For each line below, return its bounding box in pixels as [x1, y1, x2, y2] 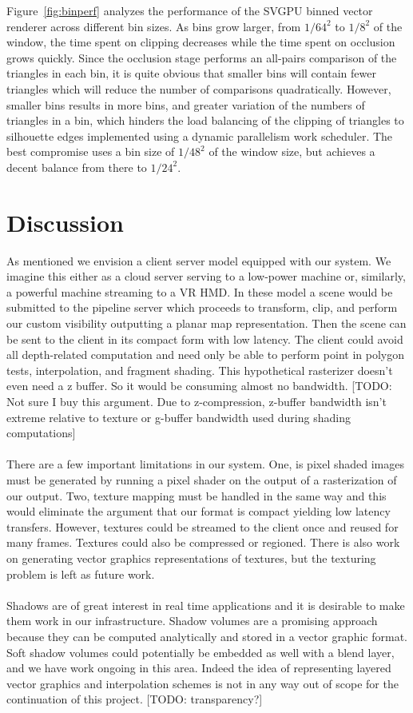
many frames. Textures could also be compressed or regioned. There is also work [6, 534, 400, 551]
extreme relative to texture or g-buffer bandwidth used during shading [6, 408, 351, 425]
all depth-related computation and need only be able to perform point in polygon [6, 346, 404, 363]
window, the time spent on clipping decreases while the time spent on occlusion [6, 34, 395, 50]
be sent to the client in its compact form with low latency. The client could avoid [6, 330, 403, 347]
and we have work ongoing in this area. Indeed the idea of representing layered [6, 659, 391, 676]
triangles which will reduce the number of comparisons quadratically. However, [6, 80, 391, 97]
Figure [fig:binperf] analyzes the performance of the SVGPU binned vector [6, 2, 373, 18]
